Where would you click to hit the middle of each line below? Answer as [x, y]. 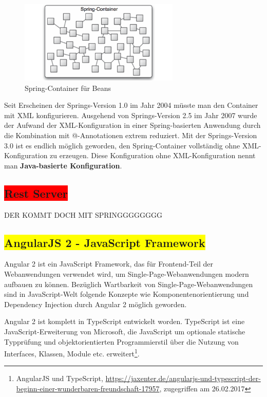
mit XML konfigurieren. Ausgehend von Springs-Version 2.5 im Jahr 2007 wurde [131, 115]
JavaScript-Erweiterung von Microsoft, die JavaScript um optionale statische [125, 331]
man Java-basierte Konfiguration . [63, 165]
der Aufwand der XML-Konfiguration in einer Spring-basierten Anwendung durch [132, 125]
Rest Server [36, 193]
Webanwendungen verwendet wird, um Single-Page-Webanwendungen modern [127, 274]
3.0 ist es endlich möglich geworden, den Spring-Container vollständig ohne [122, 145]
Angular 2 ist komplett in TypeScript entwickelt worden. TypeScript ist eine [125, 321]
